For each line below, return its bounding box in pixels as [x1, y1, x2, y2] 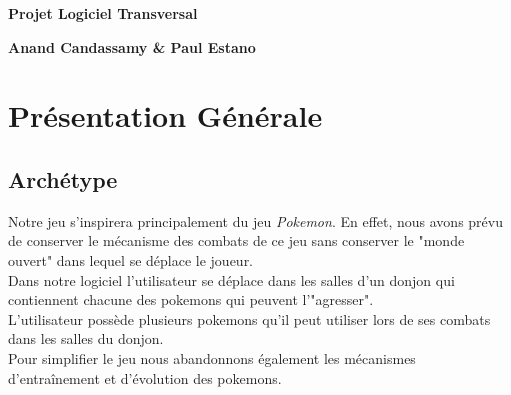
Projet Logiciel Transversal [8, 3, 198, 23]
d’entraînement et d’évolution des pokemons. [8, 367, 282, 388]
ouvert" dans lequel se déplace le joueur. [8, 249, 254, 270]
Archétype [8, 163, 118, 194]
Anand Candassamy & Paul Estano [8, 36, 256, 57]
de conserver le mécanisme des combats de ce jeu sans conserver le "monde [8, 230, 465, 251]
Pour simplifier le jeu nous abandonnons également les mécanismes [8, 347, 416, 368]
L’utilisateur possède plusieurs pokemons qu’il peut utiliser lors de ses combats [8, 308, 491, 329]
